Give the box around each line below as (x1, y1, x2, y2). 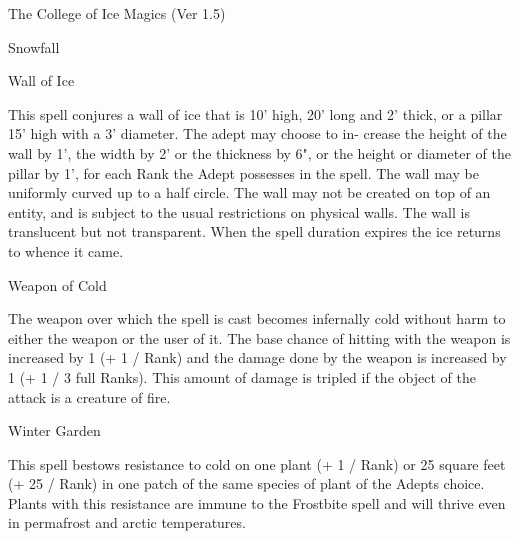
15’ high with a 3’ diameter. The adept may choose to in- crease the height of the (8, 123, 507, 144)
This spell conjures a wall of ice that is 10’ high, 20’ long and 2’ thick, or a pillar (8, 103, 503, 124)
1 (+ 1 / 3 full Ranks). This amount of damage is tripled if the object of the (8, 366, 476, 387)
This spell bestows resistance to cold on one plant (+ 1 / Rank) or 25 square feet (8, 453, 506, 474)
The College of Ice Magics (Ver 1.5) (8, 3, 226, 23)
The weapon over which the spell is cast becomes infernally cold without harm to (8, 308, 506, 329)
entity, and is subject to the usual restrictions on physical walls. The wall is (8, 201, 470, 222)
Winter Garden (8, 420, 101, 441)
